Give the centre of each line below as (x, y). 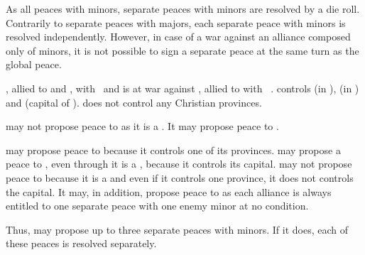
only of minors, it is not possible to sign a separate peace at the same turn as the (182, 50)
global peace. (34, 64)
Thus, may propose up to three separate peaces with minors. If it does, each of (177, 229)
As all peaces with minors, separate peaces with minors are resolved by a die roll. (183, 9)
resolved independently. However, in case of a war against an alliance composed (178, 37)
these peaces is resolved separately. (81, 243)
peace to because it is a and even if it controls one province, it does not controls (180, 177)
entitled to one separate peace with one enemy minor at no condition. (157, 206)
